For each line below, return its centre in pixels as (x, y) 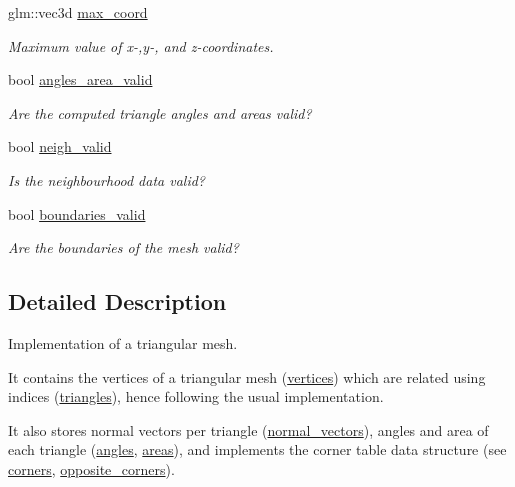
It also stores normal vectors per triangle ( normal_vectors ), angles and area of (248, 429)
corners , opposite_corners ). (91, 468)
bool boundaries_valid (77, 213)
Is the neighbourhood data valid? (107, 179)
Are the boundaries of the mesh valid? (123, 247)
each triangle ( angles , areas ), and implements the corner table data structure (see (257, 449)
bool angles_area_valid (80, 79)
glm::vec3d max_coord (78, 12)
